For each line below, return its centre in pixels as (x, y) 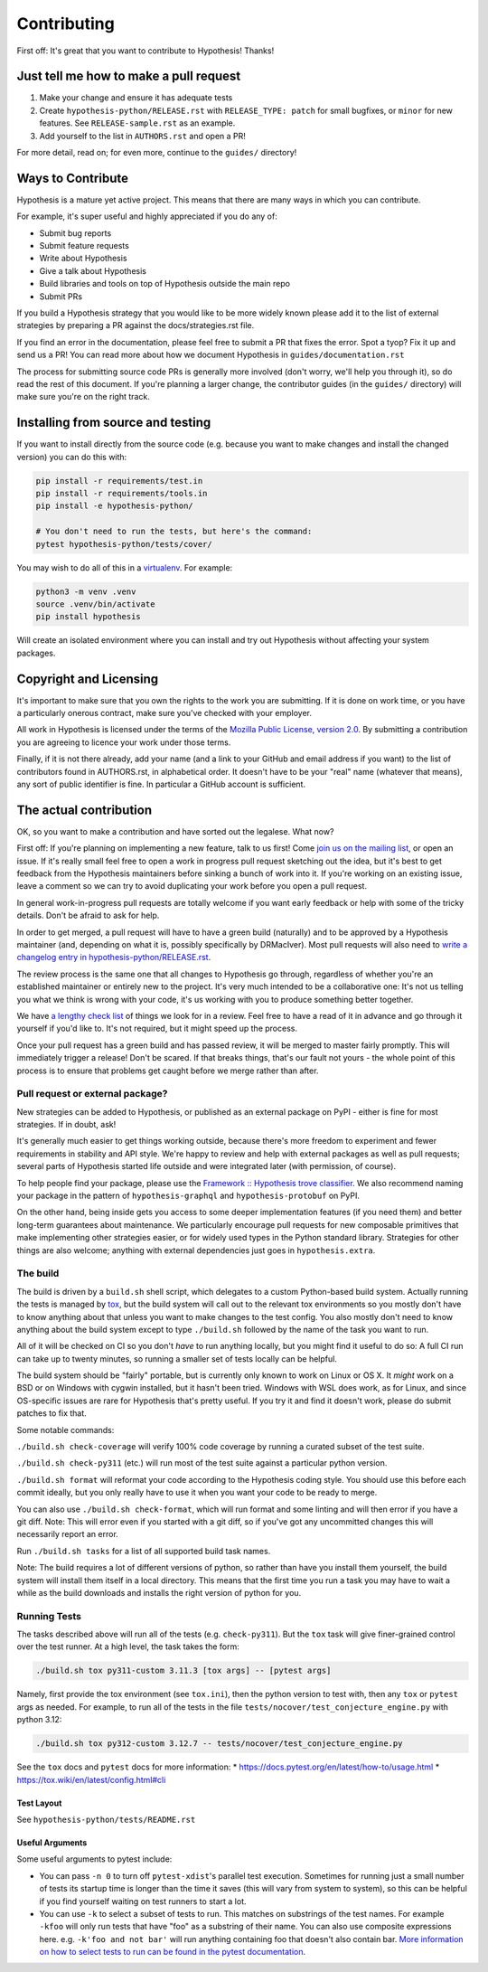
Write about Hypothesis (83, 259)
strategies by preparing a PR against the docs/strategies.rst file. (136, 326)
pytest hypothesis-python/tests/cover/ (124, 544)
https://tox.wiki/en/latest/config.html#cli (91, 1779)
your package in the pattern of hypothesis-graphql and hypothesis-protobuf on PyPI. (188, 1196)
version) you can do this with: (72, 457)
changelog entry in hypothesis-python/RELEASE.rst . (114, 958)
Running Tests (49, 1616)
